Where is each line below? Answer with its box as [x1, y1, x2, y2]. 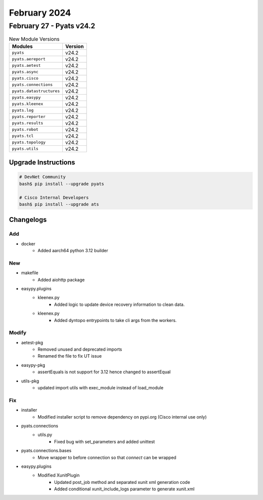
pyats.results [12, 120, 43, 126]
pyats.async [12, 69, 38, 75]
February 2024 [9, 7, 72, 18]
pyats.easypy [12, 95, 41, 100]
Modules [12, 43, 33, 50]
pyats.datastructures [12, 88, 60, 94]
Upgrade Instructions [9, 159, 75, 167]
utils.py [38, 432, 53, 438]
